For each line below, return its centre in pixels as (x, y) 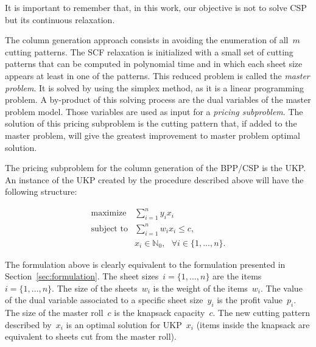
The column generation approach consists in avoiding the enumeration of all (147, 40)
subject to (109, 229)
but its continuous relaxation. (60, 19)
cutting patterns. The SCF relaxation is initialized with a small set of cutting (149, 51)
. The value (282, 288)
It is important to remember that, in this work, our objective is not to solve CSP (156, 7)
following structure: (41, 191)
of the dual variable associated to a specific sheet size (104, 300)
